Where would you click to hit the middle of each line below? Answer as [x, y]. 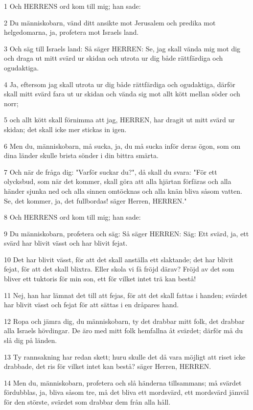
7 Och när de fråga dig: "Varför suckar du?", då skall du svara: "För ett [111, 171]
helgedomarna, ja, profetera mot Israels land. [71, 32]
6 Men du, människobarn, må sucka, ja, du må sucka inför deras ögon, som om [122, 146]
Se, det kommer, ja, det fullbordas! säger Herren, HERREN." [95, 200]
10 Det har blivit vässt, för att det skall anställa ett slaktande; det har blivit [119, 259]
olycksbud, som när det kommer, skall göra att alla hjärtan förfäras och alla [118, 181]
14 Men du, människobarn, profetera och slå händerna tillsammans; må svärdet [123, 382]
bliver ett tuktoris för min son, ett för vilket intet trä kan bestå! [100, 279]
